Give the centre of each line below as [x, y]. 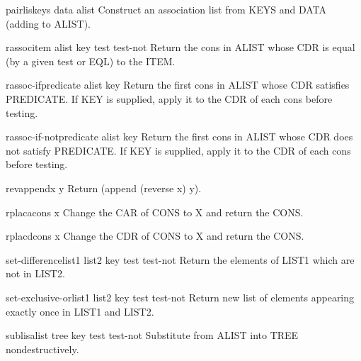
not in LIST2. [35, 273]
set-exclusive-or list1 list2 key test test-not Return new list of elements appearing [180, 297]
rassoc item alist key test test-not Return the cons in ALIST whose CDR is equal [180, 47]
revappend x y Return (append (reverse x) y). [104, 188]
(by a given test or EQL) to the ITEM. [91, 61]
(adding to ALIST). [48, 23]
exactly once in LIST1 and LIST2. [80, 311]
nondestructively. [42, 349]
